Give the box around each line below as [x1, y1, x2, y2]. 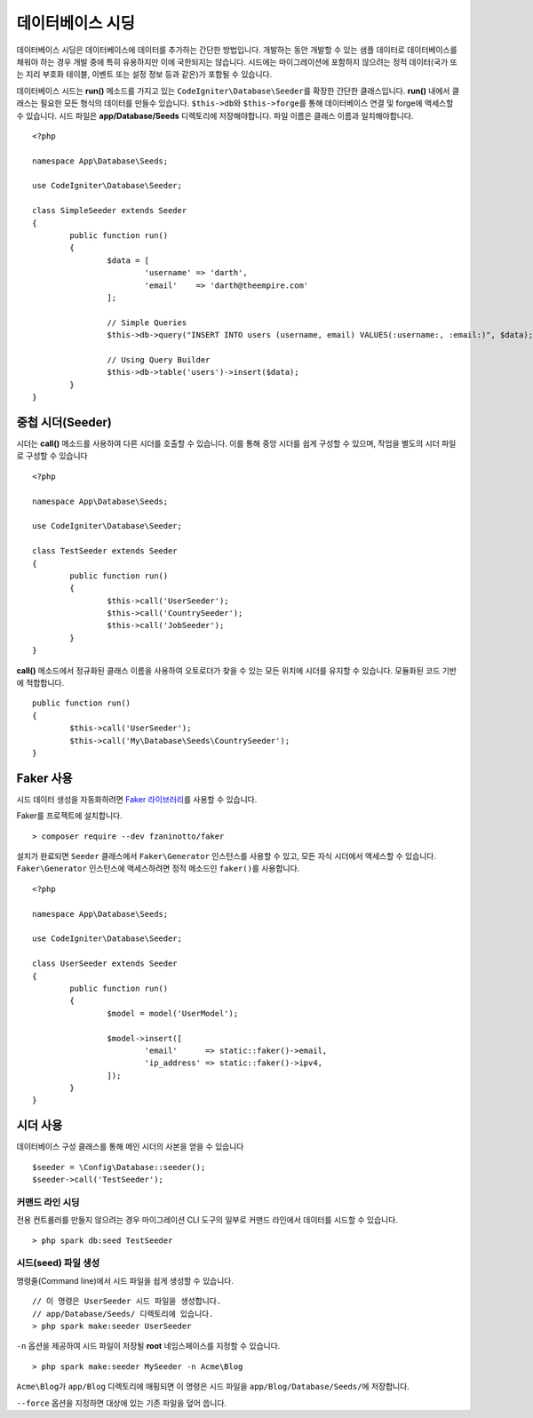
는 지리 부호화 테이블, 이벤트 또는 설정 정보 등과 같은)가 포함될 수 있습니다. [16, 69, 273, 80]
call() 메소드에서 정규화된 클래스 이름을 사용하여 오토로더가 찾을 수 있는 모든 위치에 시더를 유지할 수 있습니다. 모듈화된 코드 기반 [16, 665, 457, 675]
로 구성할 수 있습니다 [16, 450, 88, 461]
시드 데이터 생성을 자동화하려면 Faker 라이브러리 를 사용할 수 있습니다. [16, 793, 258, 804]
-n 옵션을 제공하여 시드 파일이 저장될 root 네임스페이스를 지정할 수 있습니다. [16, 1341, 281, 1351]
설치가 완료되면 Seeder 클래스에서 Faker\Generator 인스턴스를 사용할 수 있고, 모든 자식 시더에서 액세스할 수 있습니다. [16, 851, 437, 862]
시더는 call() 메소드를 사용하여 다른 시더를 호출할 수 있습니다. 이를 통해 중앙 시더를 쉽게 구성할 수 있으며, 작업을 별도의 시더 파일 [16, 438, 457, 449]
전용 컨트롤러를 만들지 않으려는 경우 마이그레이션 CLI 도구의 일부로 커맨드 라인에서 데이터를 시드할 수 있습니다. [16, 1215, 399, 1225]
